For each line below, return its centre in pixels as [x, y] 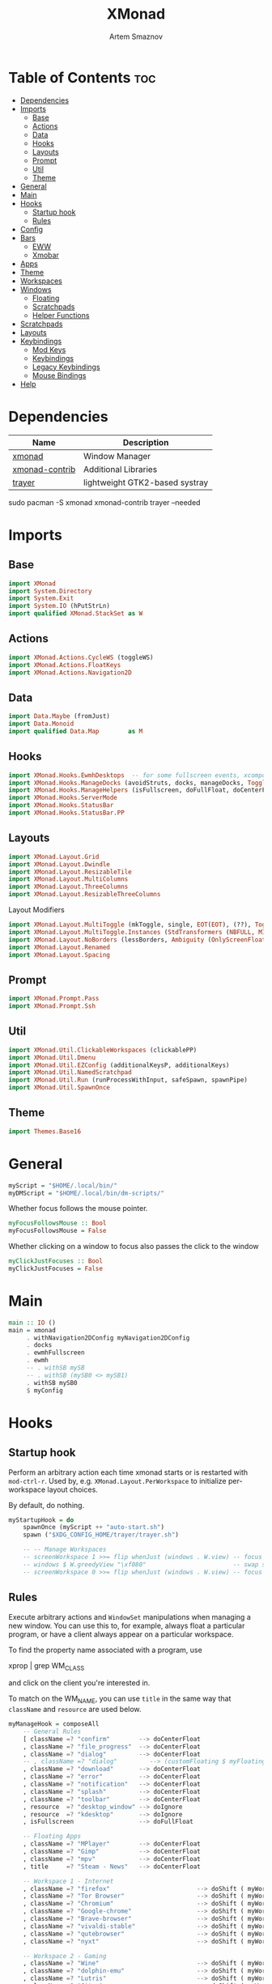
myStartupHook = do [41, 1520]
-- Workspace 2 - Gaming [65, 1956]
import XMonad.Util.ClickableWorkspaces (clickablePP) [103, 1050]
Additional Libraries [121, 469]
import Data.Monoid [41, 724]
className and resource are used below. [75, 1710]
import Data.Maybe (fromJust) [59, 716]
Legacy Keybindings [66, 367]
